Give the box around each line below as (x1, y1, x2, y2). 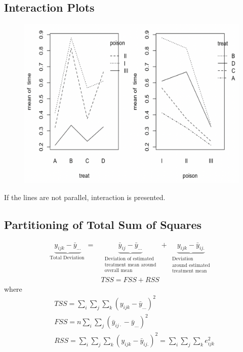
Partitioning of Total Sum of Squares (4, 216, 202, 232)
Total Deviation (50, 255, 85, 261)
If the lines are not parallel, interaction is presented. (4, 191, 166, 202)
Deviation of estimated (104, 256, 154, 262)
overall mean (104, 267, 133, 273)
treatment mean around (104, 262, 156, 267)
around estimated (172, 262, 210, 268)
